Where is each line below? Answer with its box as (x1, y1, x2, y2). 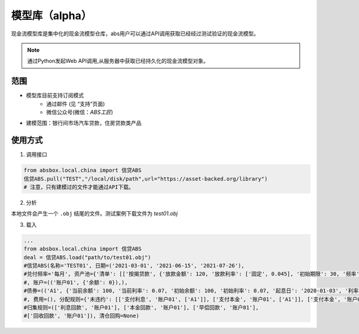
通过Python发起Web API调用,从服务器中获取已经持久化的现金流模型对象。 (27, 57, 209, 65)
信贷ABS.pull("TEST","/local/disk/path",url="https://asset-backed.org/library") (23, 175, 268, 182)
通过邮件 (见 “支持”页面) (46, 100, 105, 107)
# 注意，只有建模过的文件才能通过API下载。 (23, 184, 134, 191)
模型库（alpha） (11, 9, 92, 22)
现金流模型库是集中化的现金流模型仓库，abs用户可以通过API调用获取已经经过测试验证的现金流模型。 (11, 30, 260, 37)
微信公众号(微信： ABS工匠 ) (46, 108, 114, 116)
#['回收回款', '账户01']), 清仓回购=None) (23, 312, 140, 320)
